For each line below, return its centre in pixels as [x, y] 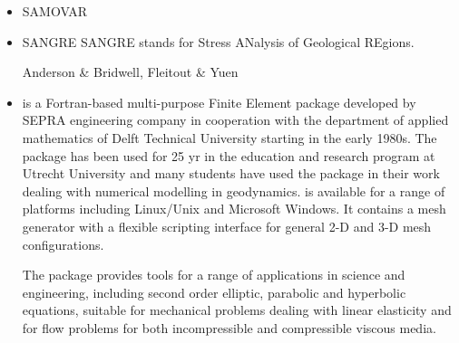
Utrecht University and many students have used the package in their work [231, 173]
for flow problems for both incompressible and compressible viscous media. [229, 327]
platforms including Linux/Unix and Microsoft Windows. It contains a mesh [234, 209]
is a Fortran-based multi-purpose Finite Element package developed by [219, 102]
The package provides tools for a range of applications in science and [214, 275]
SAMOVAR [55, 11]
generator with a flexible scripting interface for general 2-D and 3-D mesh [227, 226]
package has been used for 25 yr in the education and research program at [229, 155]
